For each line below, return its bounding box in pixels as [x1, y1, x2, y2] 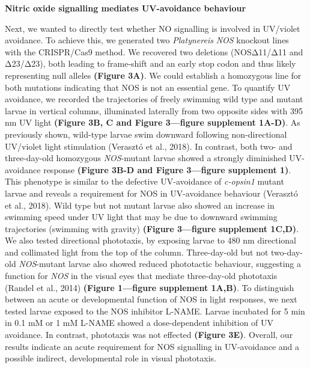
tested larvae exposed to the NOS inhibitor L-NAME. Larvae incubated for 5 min [5, 304, 305, 317]
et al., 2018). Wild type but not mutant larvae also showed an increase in [5, 198, 275, 211]
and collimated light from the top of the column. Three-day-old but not [5, 245, 269, 258]
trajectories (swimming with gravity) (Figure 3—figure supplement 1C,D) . [5, 222, 299, 235]
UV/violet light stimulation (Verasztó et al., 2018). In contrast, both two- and [5, 140, 293, 152]
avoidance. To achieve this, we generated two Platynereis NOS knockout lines [5, 34, 289, 46]
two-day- [271, 245, 303, 258]
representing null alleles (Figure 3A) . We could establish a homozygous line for [5, 69, 302, 81]
